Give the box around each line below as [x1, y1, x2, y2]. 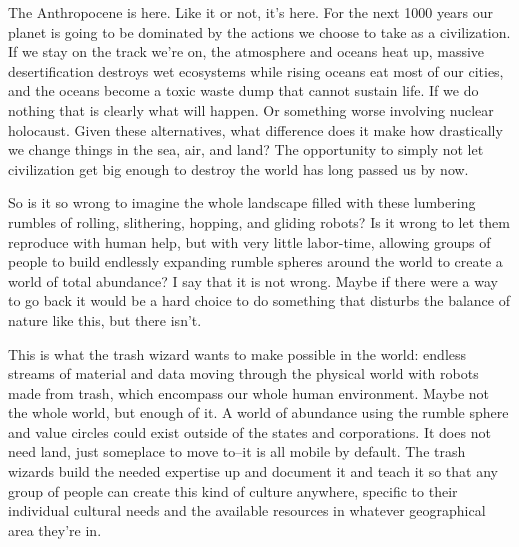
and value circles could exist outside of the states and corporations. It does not [8, 421, 491, 442]
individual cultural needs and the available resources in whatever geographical [8, 500, 486, 521]
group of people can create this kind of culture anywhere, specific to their [8, 480, 458, 501]
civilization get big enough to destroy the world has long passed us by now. [8, 158, 469, 179]
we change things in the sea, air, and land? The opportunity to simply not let [8, 139, 484, 160]
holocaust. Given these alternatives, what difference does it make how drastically [8, 119, 503, 140]
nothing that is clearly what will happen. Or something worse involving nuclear [8, 99, 494, 120]
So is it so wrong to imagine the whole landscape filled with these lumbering [8, 192, 476, 213]
